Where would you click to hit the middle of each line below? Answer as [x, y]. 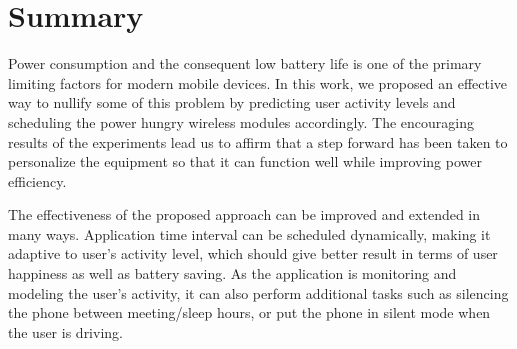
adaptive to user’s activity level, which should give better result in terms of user [253, 253]
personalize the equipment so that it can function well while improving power [245, 161]
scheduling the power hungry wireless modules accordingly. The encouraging [241, 121]
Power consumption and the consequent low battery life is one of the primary [245, 63]
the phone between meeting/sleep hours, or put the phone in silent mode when [249, 312]
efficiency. [37, 180]
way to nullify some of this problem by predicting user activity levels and [232, 102]
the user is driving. [65, 331]
